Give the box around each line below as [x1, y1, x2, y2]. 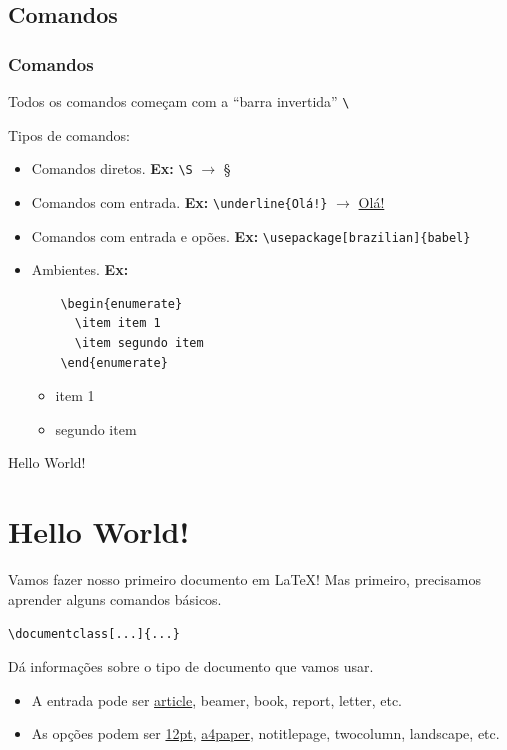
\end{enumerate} [60, 355, 168, 370]
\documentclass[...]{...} [8, 627, 180, 642]
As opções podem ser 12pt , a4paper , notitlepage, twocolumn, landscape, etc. [31, 723, 500, 744]
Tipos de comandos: [8, 124, 130, 145]
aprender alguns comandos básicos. [8, 588, 222, 609]
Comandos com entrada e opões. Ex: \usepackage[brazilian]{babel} [31, 225, 471, 246]
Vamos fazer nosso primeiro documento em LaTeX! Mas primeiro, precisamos [8, 569, 481, 590]
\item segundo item [74, 336, 204, 350]
